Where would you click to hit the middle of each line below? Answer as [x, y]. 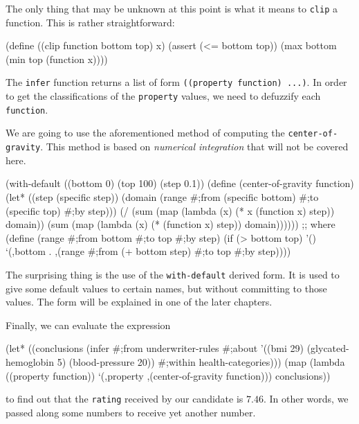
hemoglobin [30, 361]
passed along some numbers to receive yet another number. [131, 412]
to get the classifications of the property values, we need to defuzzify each [163, 96]
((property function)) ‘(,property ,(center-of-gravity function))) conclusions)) [168, 375]
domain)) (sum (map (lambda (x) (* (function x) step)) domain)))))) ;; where [171, 224]
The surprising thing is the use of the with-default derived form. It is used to [173, 274]
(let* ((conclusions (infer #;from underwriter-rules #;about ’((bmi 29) [155, 348]
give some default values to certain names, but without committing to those [166, 288]
